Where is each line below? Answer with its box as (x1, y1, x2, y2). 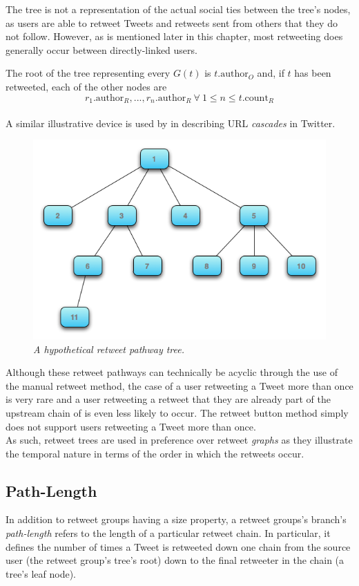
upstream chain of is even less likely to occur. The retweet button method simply (6, 405, 349, 419)
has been (294, 66, 331, 80)
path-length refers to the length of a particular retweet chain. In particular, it (6, 526, 331, 540)
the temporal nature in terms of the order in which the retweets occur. (6, 446, 304, 460)
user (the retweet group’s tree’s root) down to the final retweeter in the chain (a (6, 553, 345, 567)
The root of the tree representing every (6, 66, 171, 80)
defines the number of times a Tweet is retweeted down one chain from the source (6, 539, 351, 554)
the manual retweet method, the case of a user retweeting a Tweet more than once (6, 378, 353, 393)
